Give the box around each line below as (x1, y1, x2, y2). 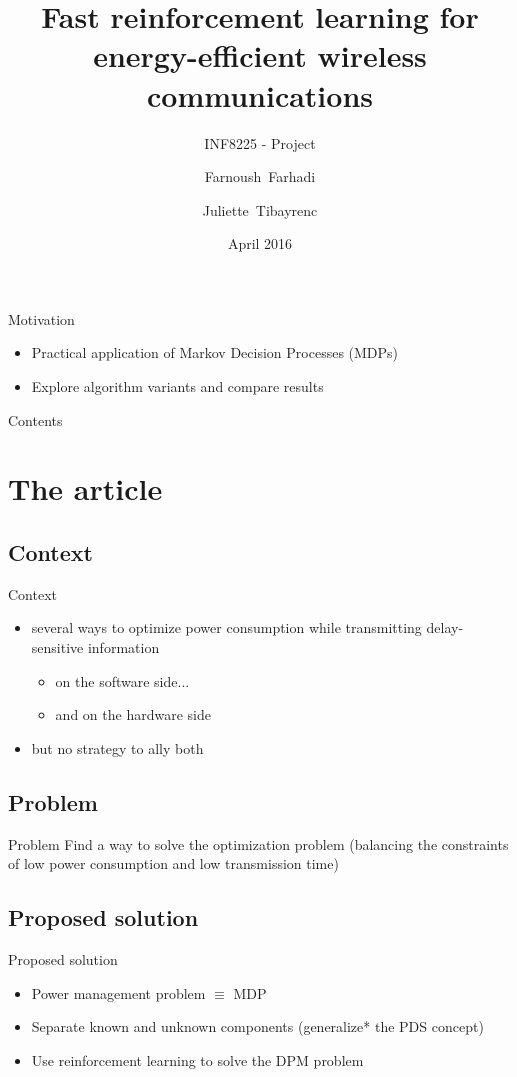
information (87, 637, 160, 658)
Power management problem (31, 982, 206, 1003)
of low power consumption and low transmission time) (8, 853, 339, 874)
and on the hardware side (55, 704, 211, 725)
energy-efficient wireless (93, 35, 427, 76)
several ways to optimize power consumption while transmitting (31, 617, 422, 638)
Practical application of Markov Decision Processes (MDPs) (31, 342, 399, 363)
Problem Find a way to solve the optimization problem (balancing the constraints (8, 833, 509, 854)
